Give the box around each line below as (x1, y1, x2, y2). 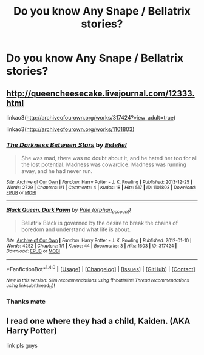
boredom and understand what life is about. (21, 226, 131, 233)
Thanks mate (6, 297, 46, 306)
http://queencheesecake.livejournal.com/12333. (6, 88, 195, 98)
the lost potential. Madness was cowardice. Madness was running (21, 161, 187, 168)
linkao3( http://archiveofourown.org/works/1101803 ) (6, 126, 135, 133)
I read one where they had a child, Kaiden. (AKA (6, 316, 191, 326)
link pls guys (6, 342, 38, 349)
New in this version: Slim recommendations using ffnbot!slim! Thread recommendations (6, 277, 189, 283)
